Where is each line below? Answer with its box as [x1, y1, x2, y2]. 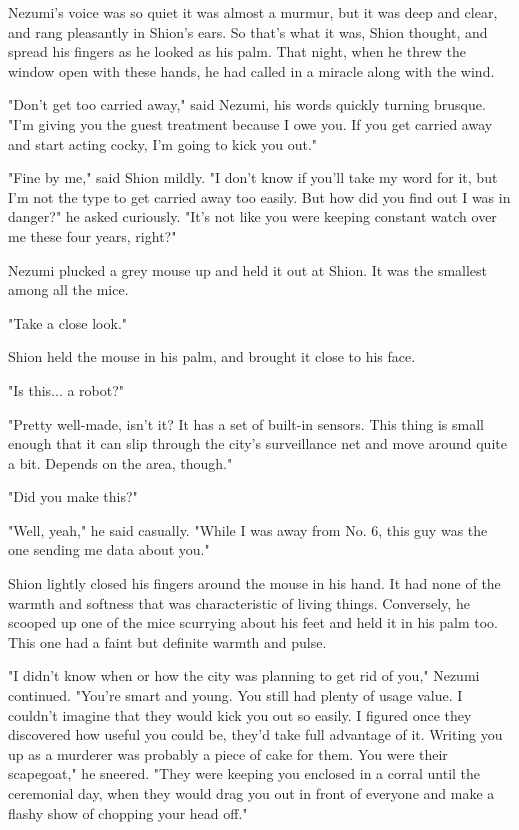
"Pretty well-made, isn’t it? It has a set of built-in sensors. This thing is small [8, 413, 484, 434]
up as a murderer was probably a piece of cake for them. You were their [8, 743, 448, 764]
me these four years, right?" [8, 225, 177, 246]
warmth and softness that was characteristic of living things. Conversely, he [8, 592, 470, 613]
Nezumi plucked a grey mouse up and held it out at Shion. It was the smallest [8, 259, 488, 280]
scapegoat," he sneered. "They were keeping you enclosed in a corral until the [8, 763, 481, 784]
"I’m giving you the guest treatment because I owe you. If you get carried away [8, 113, 493, 134]
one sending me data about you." [8, 539, 210, 560]
